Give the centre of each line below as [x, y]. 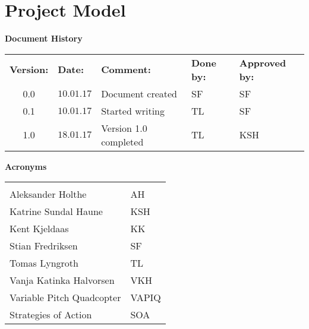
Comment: [126, 69]
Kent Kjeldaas [39, 229]
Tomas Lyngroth [44, 263]
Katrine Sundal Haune [56, 211]
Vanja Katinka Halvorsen [62, 280]
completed [122, 141]
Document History [44, 38]
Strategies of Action [51, 315]
